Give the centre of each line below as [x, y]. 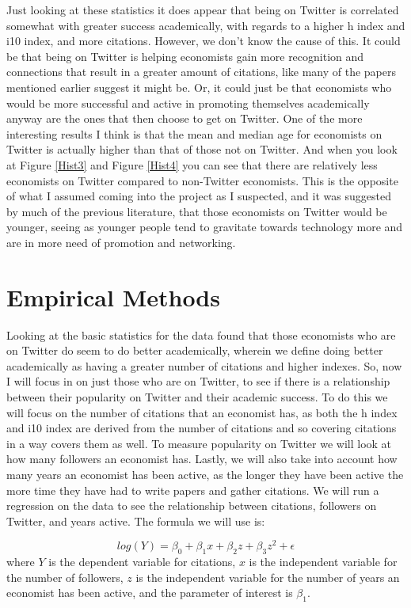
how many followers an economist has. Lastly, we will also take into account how [202, 459]
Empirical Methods [113, 296]
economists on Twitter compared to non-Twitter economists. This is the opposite [202, 180]
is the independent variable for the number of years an [268, 577]
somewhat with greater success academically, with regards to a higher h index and [206, 25]
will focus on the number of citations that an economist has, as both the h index [202, 412]
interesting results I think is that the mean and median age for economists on [194, 133]
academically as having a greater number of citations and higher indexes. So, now [204, 365]
